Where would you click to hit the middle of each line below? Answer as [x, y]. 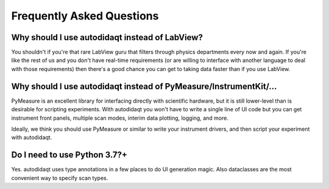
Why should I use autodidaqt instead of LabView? [107, 37]
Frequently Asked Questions [85, 16]
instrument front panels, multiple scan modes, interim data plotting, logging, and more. [120, 118]
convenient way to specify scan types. [60, 178]
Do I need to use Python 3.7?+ [69, 155]
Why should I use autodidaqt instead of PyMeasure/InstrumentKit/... [144, 86]
